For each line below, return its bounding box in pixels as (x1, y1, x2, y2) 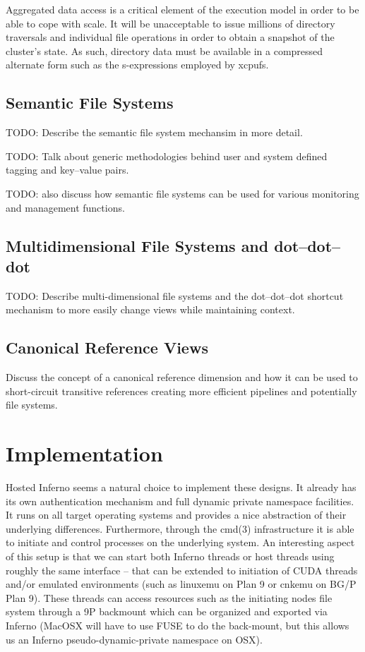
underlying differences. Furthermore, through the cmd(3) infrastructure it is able (6, 521, 354, 536)
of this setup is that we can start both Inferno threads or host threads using (6, 549, 335, 563)
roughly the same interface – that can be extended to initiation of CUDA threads (6, 562, 358, 577)
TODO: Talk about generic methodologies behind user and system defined (6, 148, 328, 163)
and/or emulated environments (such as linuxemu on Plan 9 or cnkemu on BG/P (6, 576, 357, 591)
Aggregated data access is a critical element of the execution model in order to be (6, 2, 359, 16)
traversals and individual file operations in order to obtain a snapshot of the (6, 30, 335, 44)
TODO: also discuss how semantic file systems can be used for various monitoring (6, 186, 359, 200)
